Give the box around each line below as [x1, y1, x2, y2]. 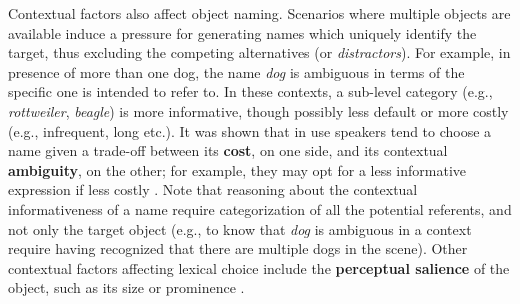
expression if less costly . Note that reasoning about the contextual [8, 179, 418, 200]
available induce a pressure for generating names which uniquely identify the [8, 22, 477, 43]
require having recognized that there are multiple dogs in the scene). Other [8, 238, 468, 259]
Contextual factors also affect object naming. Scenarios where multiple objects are [8, 3, 511, 23]
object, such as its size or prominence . [8, 277, 245, 298]
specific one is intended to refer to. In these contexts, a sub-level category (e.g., [8, 81, 493, 102]
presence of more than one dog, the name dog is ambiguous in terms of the [8, 61, 465, 82]
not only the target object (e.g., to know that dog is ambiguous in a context [8, 218, 472, 239]
